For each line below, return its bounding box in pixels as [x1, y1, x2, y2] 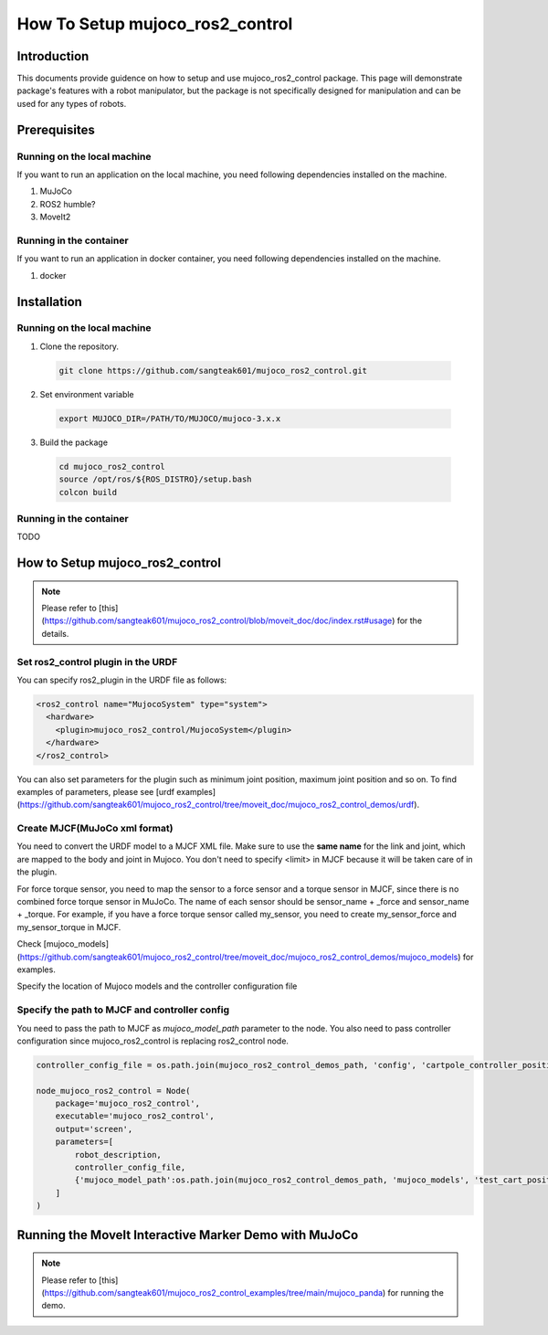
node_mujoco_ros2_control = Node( [36, 1086, 191, 1096]
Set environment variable [39, 388, 134, 399]
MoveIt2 [39, 211, 71, 223]
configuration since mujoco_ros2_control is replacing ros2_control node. [16, 1035, 290, 1046]
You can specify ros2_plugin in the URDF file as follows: [16, 674, 227, 685]
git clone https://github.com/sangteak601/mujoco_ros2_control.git [58, 366, 368, 376]
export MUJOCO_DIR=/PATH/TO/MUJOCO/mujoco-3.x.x [58, 413, 281, 424]
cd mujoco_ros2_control [58, 461, 166, 471]
